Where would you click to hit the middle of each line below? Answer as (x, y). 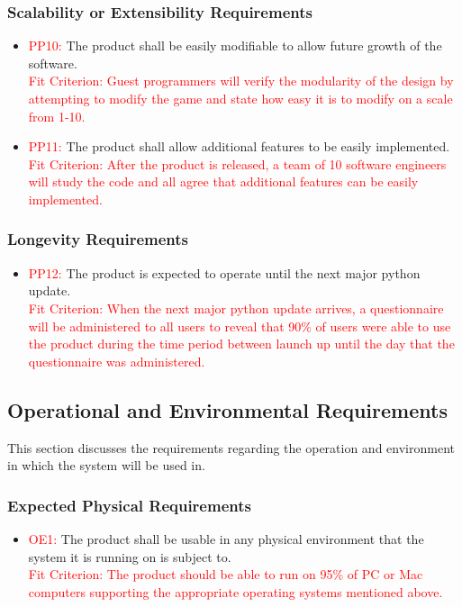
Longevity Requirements (98, 239)
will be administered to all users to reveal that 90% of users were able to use (240, 326)
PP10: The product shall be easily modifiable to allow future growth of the (235, 45)
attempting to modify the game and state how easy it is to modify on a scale (240, 98)
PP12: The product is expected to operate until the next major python (224, 272)
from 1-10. (57, 116)
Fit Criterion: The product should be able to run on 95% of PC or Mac (226, 574)
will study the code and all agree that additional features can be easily (223, 181)
